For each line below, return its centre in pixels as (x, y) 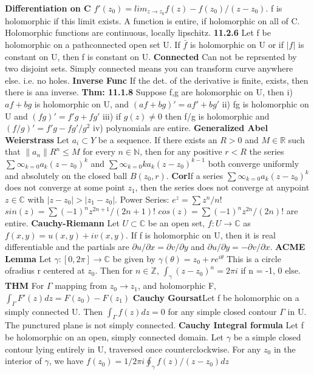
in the (285, 349)
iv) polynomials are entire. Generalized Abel (180, 128)
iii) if (112, 116)
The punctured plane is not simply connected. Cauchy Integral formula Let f (154, 325)
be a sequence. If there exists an (158, 139)
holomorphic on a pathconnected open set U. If (93, 45)
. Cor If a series (195, 175)
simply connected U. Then (54, 311)
